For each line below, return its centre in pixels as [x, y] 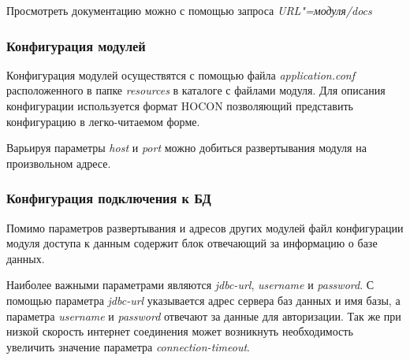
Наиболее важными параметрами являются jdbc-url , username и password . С [190, 285]
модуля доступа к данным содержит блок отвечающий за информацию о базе [192, 243]
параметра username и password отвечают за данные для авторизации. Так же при [204, 315]
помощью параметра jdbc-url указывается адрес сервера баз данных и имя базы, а [203, 300]
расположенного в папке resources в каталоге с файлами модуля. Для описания [196, 90]
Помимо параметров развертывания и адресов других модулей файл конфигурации [205, 227]
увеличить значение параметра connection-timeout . [128, 346]
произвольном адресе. [59, 163]
